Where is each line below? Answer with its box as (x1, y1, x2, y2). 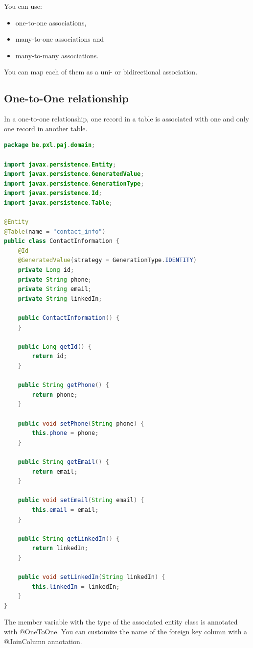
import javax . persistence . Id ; (4, 190, 102, 197)
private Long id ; (18, 266, 74, 274)
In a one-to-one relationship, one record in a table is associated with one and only (4, 114, 249, 124)
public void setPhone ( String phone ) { (18, 420, 144, 427)
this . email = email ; (32, 506, 99, 513)
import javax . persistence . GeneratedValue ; (4, 170, 144, 178)
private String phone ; (18, 276, 92, 283)
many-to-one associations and (15, 34, 104, 44)
